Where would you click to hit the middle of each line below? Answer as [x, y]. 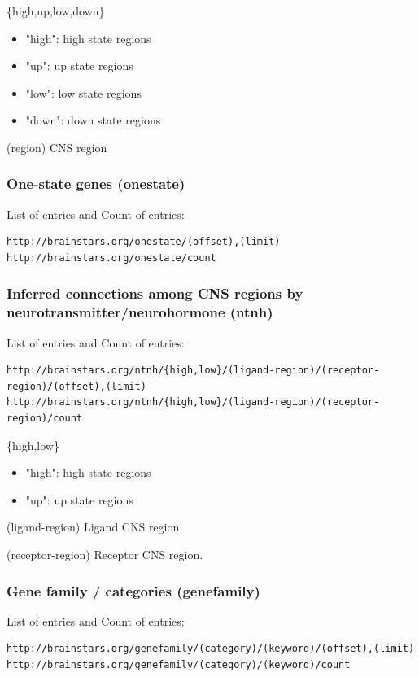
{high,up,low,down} [56, 11]
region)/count [45, 419]
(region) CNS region [57, 147]
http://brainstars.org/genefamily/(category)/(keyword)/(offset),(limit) [211, 649]
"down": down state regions [93, 120]
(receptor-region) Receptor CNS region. [105, 555]
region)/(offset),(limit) [76, 386]
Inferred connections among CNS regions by [155, 293]
